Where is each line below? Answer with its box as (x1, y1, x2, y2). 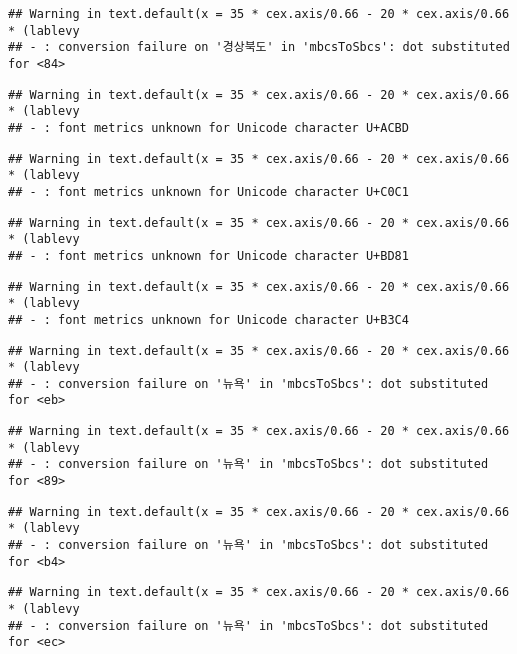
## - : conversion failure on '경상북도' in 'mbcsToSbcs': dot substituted (8, 40, 510, 55)
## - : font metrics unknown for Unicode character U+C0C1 (8, 184, 409, 199)
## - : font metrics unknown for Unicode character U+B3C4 (8, 312, 409, 327)
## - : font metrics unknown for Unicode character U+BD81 (8, 248, 409, 263)
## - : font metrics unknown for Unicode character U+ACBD (8, 120, 409, 135)
